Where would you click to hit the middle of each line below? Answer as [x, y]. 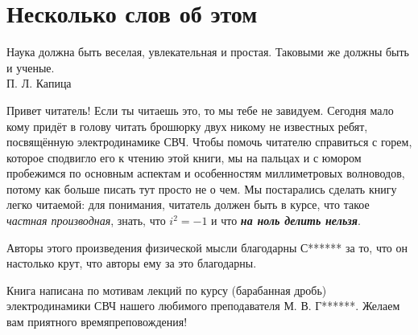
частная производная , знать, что [86, 221]
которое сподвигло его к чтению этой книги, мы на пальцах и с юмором [184, 157]
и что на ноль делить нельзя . [286, 221]
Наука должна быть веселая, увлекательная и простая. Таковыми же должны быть [208, 52]
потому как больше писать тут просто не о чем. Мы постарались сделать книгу [202, 188]
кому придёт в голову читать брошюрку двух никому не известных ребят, [187, 126]
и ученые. [31, 67]
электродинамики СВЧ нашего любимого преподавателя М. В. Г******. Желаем [203, 306]
